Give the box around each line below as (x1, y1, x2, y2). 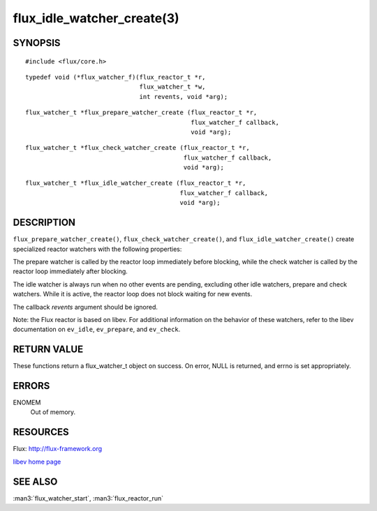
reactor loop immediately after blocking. (13, 267, 128, 275)
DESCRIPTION (13, 217, 76, 229)
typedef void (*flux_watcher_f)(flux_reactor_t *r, (25, 73, 206, 81)
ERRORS (13, 380, 50, 392)
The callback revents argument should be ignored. (13, 303, 158, 311)
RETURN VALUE (13, 344, 84, 356)
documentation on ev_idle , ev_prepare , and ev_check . (13, 325, 181, 334)
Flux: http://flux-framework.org (13, 445, 103, 453)
